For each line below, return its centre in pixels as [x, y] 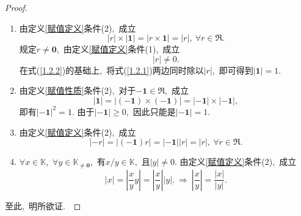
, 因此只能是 [151, 111]
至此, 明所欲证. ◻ [43, 205]
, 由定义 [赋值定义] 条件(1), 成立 [118, 49]
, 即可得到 [233, 70]
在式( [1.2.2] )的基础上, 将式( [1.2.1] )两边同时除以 [111, 70]
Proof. [16, 7]
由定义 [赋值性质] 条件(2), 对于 [78, 90]
